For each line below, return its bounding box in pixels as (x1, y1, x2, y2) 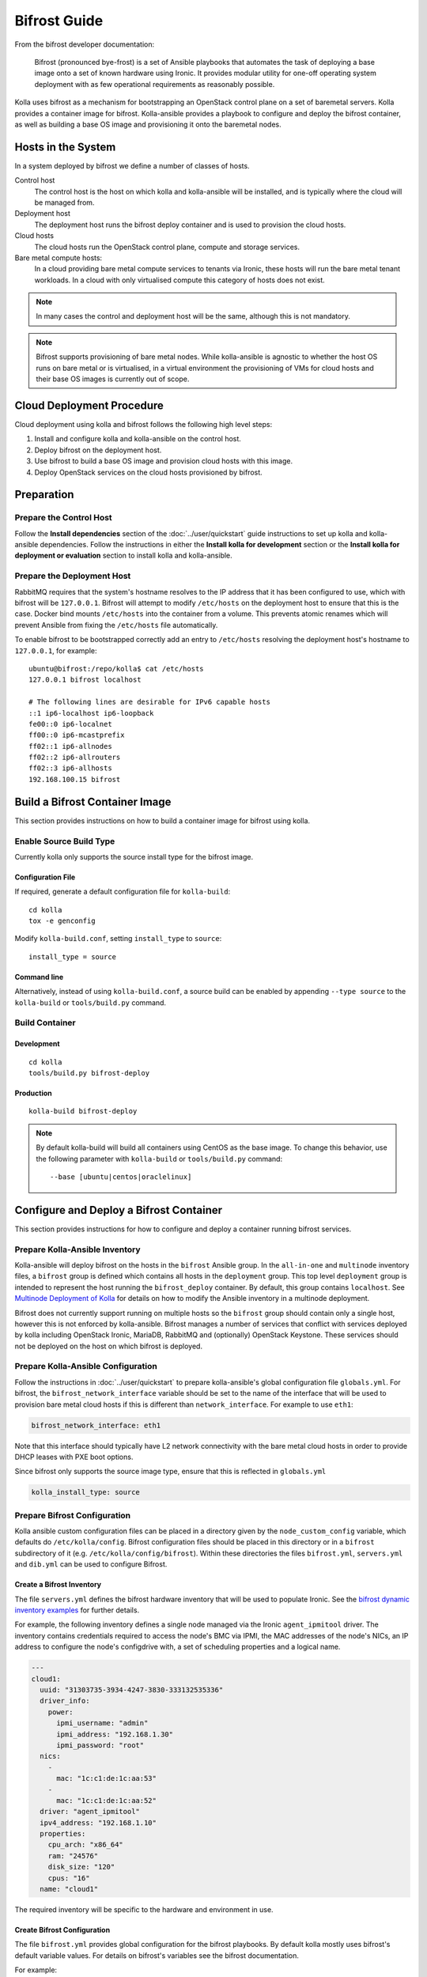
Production (14, 1088, 53, 1098)
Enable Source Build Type (14, 835, 115, 846)
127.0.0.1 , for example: (14, 645, 97, 656)
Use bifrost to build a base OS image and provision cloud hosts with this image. (34, 456, 293, 466)
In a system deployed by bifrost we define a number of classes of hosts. (14, 161, 250, 170)
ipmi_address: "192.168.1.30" (56, 1729, 174, 1739)
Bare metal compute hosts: (14, 253, 103, 263)
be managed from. (34, 198, 95, 207)
